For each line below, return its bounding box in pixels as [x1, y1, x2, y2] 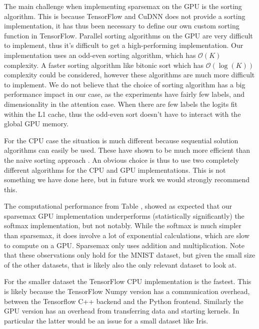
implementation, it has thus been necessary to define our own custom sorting [4, 20, 239, 31]
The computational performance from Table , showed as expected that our [4, 201, 232, 211]
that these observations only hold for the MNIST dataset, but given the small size [4, 250, 255, 260]
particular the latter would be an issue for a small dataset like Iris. [4, 315, 208, 326]
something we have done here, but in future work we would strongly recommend [4, 174, 250, 185]
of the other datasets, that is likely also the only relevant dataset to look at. [4, 259, 237, 270]
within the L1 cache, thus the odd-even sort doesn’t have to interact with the [4, 108, 241, 119]
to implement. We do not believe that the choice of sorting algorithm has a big [4, 79, 245, 89]
